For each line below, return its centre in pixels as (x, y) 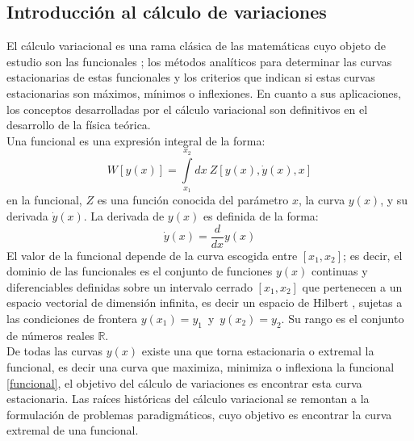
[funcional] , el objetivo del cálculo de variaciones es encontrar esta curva (184, 382)
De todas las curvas (55, 351)
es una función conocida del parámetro (193, 200)
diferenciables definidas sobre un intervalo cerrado (130, 286)
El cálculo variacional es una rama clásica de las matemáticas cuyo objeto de (196, 46)
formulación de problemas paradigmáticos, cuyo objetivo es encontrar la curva (199, 414)
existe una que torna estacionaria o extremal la (258, 351)
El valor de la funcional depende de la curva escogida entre (152, 255)
